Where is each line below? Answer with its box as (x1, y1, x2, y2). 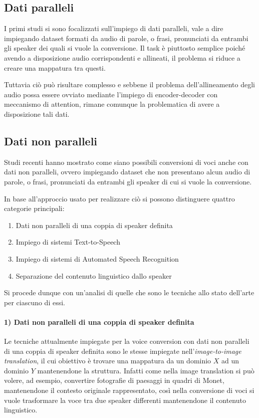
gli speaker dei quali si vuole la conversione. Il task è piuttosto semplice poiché (4, 43, 245, 53)
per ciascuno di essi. (4, 297, 65, 307)
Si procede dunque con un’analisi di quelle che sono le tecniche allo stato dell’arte (4, 287, 254, 298)
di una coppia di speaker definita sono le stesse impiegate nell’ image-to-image (4, 345, 241, 356)
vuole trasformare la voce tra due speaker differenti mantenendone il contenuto (4, 394, 246, 405)
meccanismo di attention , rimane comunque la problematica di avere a (4, 99, 220, 109)
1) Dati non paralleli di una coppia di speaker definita (4, 316, 194, 327)
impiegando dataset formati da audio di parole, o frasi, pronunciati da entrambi (4, 33, 248, 43)
